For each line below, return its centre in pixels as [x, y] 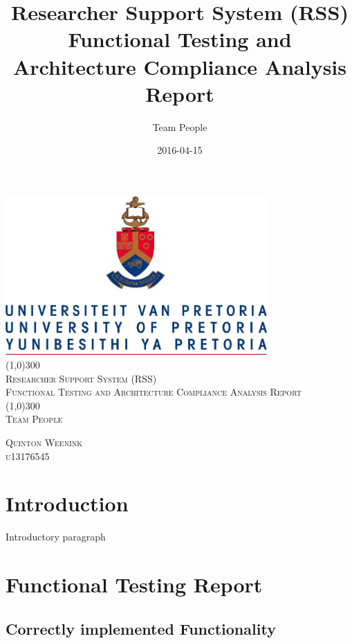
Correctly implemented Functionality [141, 628]
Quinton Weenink [44, 442]
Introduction [67, 503]
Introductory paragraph [56, 537]
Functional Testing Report [134, 584]
